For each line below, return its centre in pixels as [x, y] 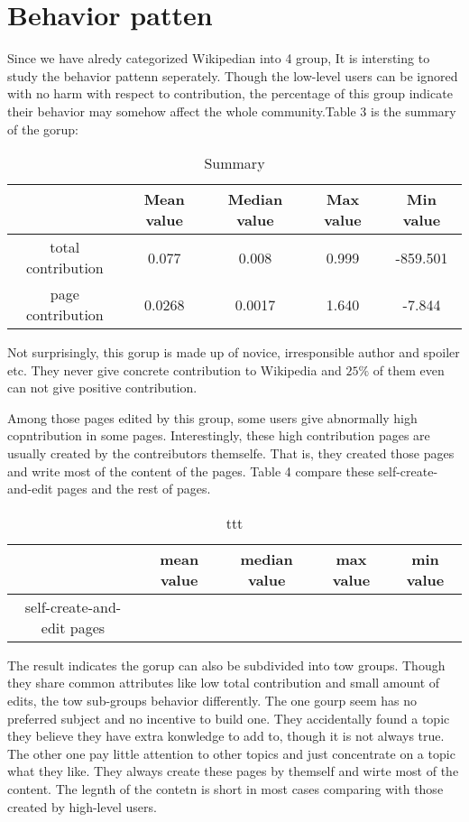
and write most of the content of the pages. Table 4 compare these [191, 471]
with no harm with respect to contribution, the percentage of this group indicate [230, 93]
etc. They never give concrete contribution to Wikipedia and [175, 369]
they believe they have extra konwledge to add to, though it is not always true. [226, 736]
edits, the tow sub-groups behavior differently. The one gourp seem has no [212, 701]
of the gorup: [43, 129]
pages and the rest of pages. [134, 489]
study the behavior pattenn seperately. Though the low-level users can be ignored [233, 75]
